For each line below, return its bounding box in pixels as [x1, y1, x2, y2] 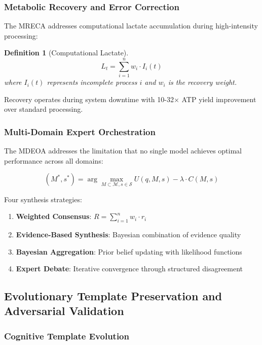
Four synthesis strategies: [4, 194, 82, 204]
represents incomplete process [47, 77, 137, 87]
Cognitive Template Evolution [4, 329, 129, 342]
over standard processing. [4, 104, 83, 114]
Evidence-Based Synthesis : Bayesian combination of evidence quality [16, 229, 241, 239]
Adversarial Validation [4, 303, 124, 319]
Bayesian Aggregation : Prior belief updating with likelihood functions [16, 246, 242, 257]
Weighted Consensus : [16, 211, 92, 222]
